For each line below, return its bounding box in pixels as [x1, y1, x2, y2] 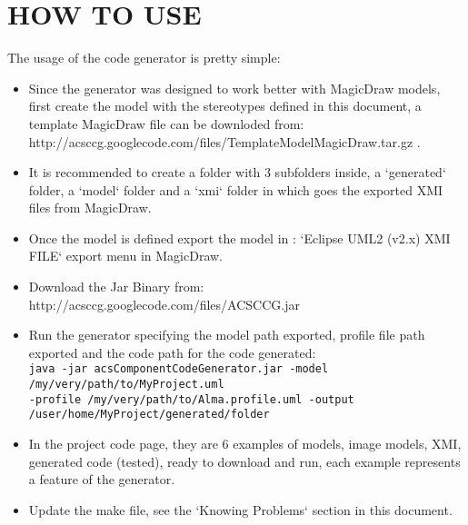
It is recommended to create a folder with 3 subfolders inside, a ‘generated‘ [28, 163, 446, 182]
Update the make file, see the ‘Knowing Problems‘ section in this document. [28, 500, 453, 519]
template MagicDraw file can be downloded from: [28, 114, 304, 133]
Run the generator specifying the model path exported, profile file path [28, 325, 425, 344]
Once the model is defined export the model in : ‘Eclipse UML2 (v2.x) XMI [28, 228, 451, 247]
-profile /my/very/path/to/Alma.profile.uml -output [28, 392, 354, 406]
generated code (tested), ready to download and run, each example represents [28, 451, 461, 471]
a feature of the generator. [28, 470, 175, 489]
